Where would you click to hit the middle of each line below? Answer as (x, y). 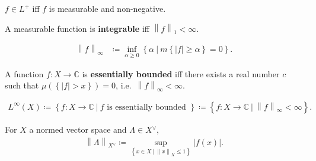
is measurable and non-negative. (107, 8)
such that (22, 85)
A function (24, 73)
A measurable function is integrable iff (77, 28)
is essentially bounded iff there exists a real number (181, 73)
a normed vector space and (78, 129)
